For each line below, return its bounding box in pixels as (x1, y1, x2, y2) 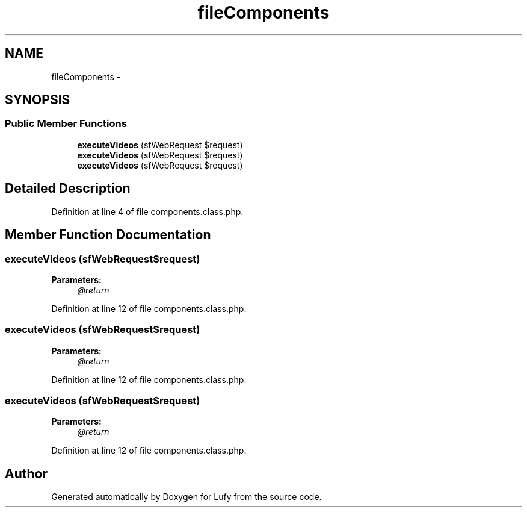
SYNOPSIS (5, 92, 70, 108)
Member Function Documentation (5, 227, 211, 243)
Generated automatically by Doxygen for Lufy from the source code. (51, 492, 322, 502)
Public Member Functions (5, 117, 127, 130)
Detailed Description (5, 181, 131, 196)
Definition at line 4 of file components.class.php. (51, 206, 244, 217)
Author (5, 466, 48, 481)
